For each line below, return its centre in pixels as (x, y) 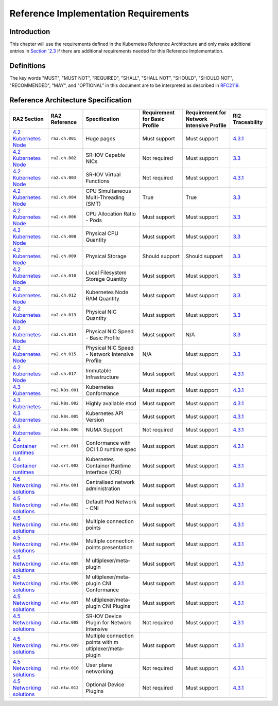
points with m (102, 642)
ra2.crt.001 (65, 446)
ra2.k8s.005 (65, 417)
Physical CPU (102, 233)
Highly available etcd (111, 403)
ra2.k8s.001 (65, 390)
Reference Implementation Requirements (99, 13)
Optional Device (105, 684)
